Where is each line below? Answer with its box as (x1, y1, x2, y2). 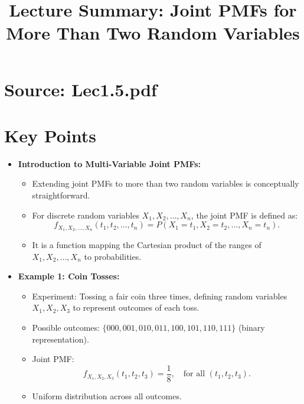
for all (183, 370, 205, 379)
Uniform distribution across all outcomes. (32, 389, 182, 402)
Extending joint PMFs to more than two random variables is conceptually (32, 177, 299, 190)
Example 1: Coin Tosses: (18, 270, 120, 282)
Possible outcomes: (32, 321, 100, 334)
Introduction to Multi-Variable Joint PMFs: (18, 157, 201, 170)
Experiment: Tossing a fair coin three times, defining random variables (32, 289, 287, 302)
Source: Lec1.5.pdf (4, 77, 157, 101)
